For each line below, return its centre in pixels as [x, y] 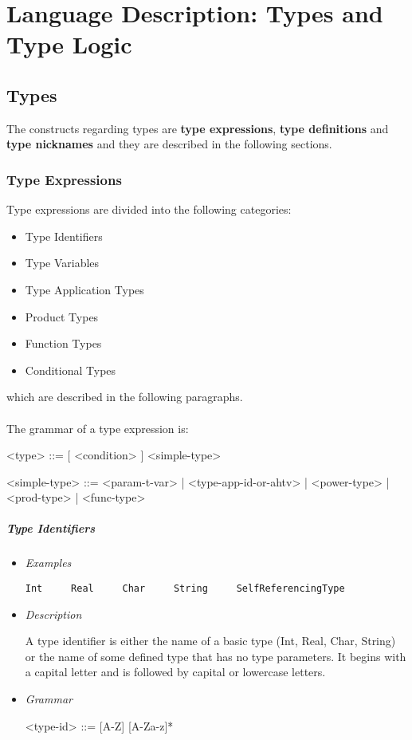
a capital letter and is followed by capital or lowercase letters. [175, 672]
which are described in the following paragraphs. [125, 397]
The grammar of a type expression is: [98, 428]
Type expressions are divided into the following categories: [149, 209]
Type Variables [62, 263]
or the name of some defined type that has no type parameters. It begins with [216, 656]
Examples [48, 563]
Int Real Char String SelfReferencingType [185, 589]
